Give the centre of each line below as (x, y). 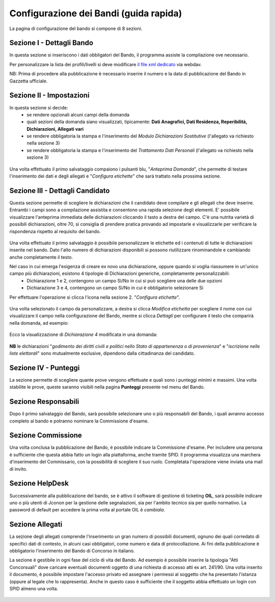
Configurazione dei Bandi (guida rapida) (96, 13)
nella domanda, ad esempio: (39, 323)
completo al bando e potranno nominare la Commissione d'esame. (79, 421)
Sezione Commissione (46, 435)
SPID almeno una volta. (34, 588)
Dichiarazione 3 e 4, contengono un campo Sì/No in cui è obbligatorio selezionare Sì (115, 288)
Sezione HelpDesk (39, 483)
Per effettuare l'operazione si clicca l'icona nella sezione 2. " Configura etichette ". (95, 297)
